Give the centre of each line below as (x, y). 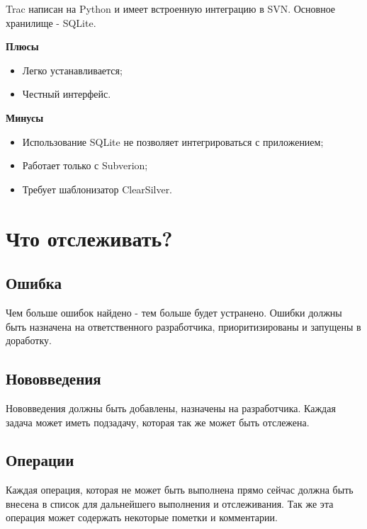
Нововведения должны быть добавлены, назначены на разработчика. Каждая (171, 408)
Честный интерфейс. (67, 94)
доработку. (29, 340)
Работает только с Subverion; (85, 165)
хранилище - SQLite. (51, 22)
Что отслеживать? (89, 238)
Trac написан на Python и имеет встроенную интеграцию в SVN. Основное (171, 8)
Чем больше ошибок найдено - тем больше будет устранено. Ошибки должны (174, 312)
